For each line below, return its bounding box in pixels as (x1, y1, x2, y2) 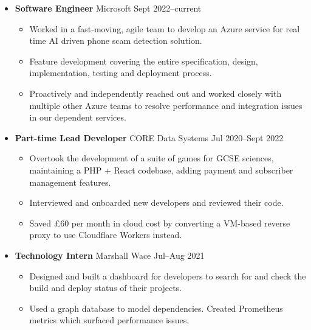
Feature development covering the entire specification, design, (29, 54, 258, 67)
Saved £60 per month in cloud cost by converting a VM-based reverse (29, 216, 290, 229)
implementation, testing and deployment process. (29, 66, 212, 79)
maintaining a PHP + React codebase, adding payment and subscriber (29, 163, 293, 176)
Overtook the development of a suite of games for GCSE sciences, (29, 152, 274, 164)
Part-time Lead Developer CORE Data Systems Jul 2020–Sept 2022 (15, 131, 284, 144)
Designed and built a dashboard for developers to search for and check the (29, 269, 306, 282)
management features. (29, 175, 111, 188)
